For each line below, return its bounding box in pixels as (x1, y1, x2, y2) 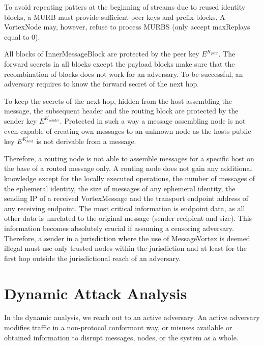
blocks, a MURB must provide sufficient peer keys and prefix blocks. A (4, 11, 225, 22)
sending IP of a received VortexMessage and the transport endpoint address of (4, 193, 248, 204)
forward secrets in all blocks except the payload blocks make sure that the (4, 58, 235, 69)
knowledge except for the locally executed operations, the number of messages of (4, 172, 255, 183)
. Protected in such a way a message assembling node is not (60, 115, 246, 126)
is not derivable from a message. (36, 136, 136, 147)
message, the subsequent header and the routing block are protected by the (4, 105, 239, 116)
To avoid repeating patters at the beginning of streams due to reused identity (4, 2, 246, 12)
